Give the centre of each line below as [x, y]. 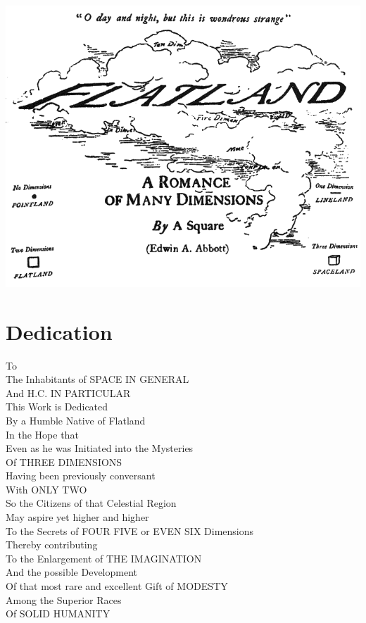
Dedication [59, 331]
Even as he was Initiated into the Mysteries [100, 448]
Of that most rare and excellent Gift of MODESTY [117, 586]
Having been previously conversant [81, 476]
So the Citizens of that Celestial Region [91, 503]
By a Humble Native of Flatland [76, 420]
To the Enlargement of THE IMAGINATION [104, 558]
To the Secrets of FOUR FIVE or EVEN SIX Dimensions [130, 530]
